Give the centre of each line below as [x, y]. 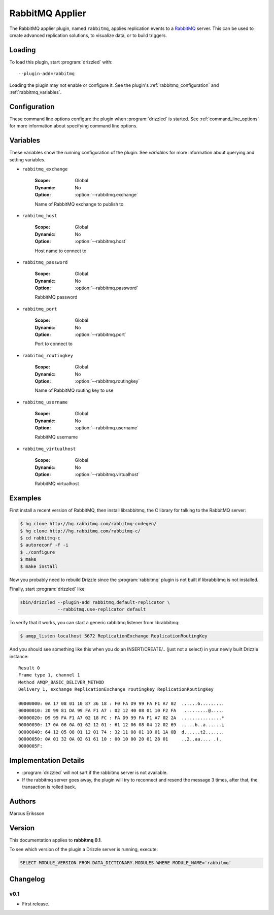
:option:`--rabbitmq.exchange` [107, 195]
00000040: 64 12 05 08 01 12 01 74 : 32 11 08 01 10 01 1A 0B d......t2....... [122, 732]
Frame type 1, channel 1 [49, 675]
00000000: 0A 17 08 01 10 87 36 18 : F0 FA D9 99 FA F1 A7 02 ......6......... [122, 703]
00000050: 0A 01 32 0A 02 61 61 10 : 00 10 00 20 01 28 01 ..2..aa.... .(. [120, 739]
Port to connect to [54, 344]
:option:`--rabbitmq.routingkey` [107, 381]
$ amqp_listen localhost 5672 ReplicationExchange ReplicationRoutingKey [114, 636]
